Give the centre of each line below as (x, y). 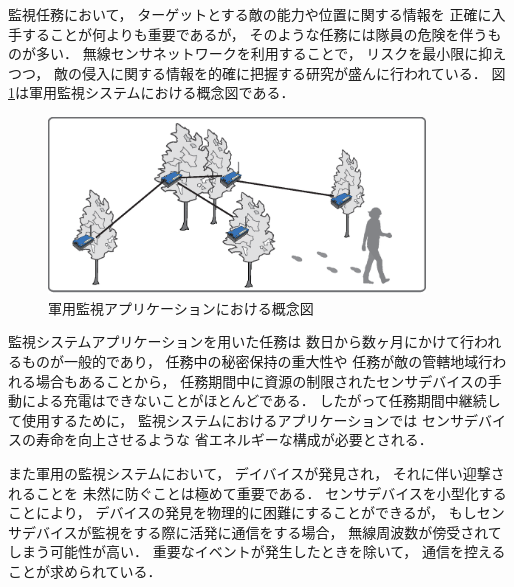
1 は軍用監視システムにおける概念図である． (151, 92)
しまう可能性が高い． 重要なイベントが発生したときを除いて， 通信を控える (257, 551)
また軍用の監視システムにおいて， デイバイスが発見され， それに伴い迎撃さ (256, 473)
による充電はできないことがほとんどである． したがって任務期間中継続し (261, 400)
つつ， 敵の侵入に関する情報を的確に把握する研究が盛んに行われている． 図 (257, 72)
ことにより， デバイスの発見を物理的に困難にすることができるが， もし (242, 512)
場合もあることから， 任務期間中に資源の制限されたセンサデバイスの (261, 380)
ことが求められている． (85, 571)
